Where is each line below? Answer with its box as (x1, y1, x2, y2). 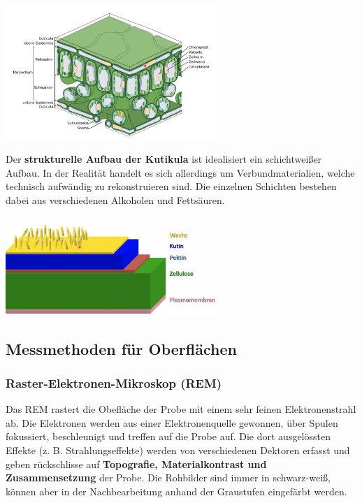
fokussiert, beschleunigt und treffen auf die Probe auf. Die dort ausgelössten (6, 429, 331, 444)
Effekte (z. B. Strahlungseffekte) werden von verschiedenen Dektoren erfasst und (6, 442, 350, 457)
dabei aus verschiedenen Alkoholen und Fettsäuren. (6, 193, 225, 207)
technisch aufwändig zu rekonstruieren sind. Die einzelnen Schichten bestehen (6, 179, 337, 194)
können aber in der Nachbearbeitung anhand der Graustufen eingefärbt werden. (6, 483, 347, 498)
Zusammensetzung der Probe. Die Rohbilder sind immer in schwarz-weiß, (6, 470, 331, 485)
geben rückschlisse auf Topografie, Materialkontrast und (6, 456, 267, 471)
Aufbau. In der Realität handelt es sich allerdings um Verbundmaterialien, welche (6, 165, 355, 180)
